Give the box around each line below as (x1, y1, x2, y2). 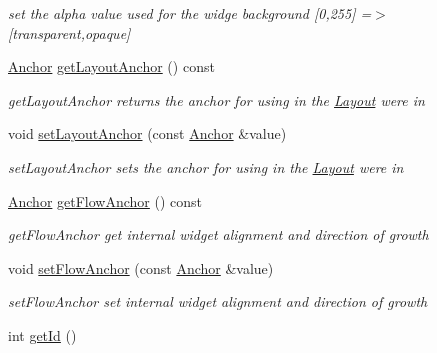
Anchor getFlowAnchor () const (8, 190, 203, 211)
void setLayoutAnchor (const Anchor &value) (8, 123, 287, 144)
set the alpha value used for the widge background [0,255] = (8, 3, 372, 23)
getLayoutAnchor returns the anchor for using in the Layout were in (8, 89, 425, 110)
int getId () (8, 324, 77, 345)
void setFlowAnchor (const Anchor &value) (8, 257, 274, 278)
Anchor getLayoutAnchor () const (8, 56, 215, 77)
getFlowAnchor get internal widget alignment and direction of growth (8, 224, 429, 245)
